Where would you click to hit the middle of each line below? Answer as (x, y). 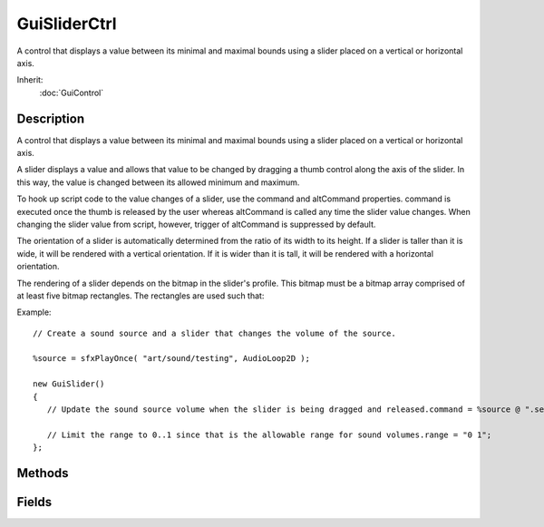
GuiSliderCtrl (67, 24)
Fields (34, 502)
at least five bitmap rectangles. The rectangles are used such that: (141, 296)
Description (51, 118)
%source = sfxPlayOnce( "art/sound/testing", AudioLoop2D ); (171, 359)
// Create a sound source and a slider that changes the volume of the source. (214, 333)
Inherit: (30, 80)
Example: (34, 312)
